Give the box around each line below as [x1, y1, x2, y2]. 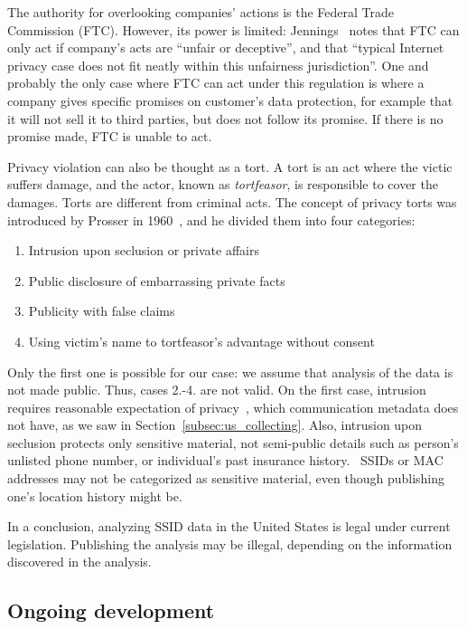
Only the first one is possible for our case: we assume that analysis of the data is [7, 362, 453, 381]
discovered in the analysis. [7, 552, 152, 571]
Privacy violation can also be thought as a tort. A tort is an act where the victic [7, 157, 453, 176]
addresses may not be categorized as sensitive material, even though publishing [7, 469, 445, 488]
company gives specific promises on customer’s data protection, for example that [7, 91, 453, 110]
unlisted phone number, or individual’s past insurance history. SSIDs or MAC [7, 451, 444, 470]
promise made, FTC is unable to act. [7, 127, 212, 146]
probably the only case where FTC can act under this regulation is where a [7, 73, 425, 92]
